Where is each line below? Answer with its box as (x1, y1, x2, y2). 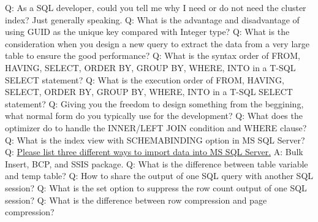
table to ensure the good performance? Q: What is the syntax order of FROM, (5, 49, 300, 62)
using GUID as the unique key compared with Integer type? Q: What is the (5, 25, 290, 38)
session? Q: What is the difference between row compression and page (5, 193, 267, 206)
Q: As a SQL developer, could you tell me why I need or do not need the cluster (5, 1, 306, 13)
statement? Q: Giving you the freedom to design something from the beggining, (5, 97, 304, 110)
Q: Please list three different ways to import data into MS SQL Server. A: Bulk (5, 145, 303, 158)
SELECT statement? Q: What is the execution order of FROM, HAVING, (5, 73, 284, 86)
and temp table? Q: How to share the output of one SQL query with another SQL (5, 169, 314, 182)
